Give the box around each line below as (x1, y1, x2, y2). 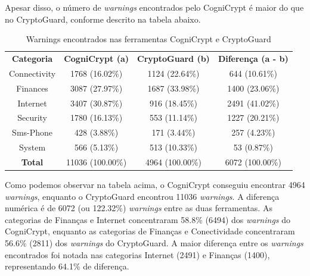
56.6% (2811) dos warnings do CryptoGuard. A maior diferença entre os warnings (5, 237, 303, 249)
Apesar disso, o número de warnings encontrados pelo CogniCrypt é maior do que (5, 1, 304, 13)
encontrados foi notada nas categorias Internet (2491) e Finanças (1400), (5, 248, 270, 261)
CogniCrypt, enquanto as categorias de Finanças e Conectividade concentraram (5, 225, 295, 237)
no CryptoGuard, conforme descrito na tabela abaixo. (5, 12, 201, 25)
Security (17, 111, 47, 124)
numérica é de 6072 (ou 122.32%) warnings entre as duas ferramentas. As (5, 202, 272, 214)
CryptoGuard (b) (137, 52, 210, 65)
